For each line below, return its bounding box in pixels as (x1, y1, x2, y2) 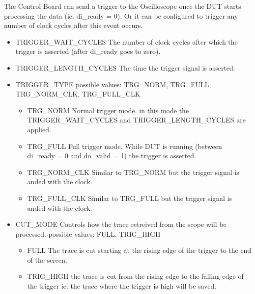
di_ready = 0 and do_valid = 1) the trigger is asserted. (27, 150, 196, 161)
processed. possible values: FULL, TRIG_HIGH (15, 228, 161, 239)
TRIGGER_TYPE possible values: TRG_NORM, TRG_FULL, (15, 79, 211, 89)
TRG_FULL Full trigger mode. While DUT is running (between (27, 141, 222, 151)
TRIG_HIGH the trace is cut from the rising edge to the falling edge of (27, 271, 244, 281)
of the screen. (27, 254, 67, 265)
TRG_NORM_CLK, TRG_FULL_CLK (15, 89, 141, 99)
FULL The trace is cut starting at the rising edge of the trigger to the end (27, 245, 252, 255)
